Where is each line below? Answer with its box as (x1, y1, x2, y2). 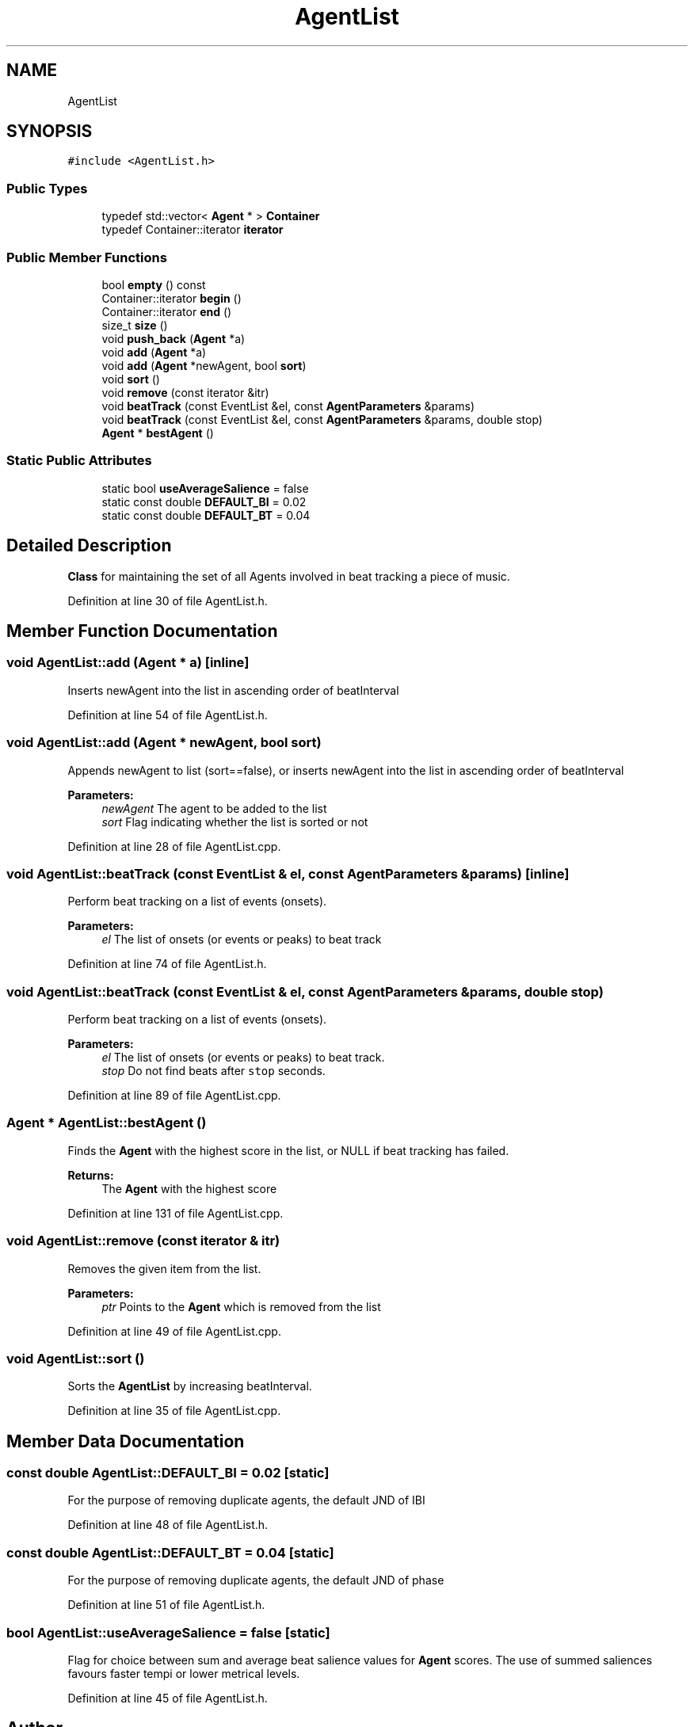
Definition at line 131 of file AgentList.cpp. (67, 1206, 284, 1220)
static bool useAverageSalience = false (101, 481, 309, 495)
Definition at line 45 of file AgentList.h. (67, 1691, 268, 1705)
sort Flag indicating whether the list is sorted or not (101, 814, 368, 829)
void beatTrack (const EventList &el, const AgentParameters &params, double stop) (101, 412, 543, 426)
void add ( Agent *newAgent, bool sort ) (101, 358, 307, 372)
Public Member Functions (6, 249, 167, 265)
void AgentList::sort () (6, 1350, 145, 1367)
